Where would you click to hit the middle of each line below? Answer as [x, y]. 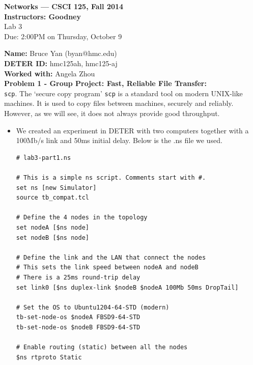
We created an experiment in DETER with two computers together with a [132, 130]
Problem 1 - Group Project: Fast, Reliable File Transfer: [105, 83]
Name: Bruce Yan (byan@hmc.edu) [61, 53]
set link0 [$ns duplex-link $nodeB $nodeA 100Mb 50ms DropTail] [127, 287]
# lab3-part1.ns [44, 158]
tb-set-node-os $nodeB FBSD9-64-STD [78, 327]
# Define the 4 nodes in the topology [82, 218]
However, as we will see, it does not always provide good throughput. [112, 113]
